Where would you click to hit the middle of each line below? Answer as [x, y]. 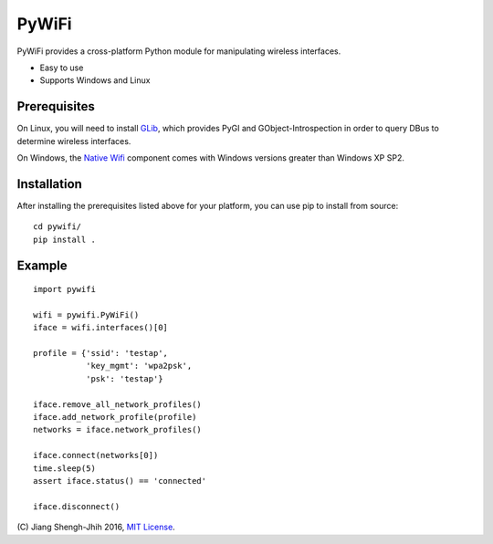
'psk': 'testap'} [124, 378]
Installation [49, 184]
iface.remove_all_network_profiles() [118, 404]
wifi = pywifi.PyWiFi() [86, 314]
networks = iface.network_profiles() [118, 430]
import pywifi [64, 289]
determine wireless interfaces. [74, 141]
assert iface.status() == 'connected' [120, 481]
